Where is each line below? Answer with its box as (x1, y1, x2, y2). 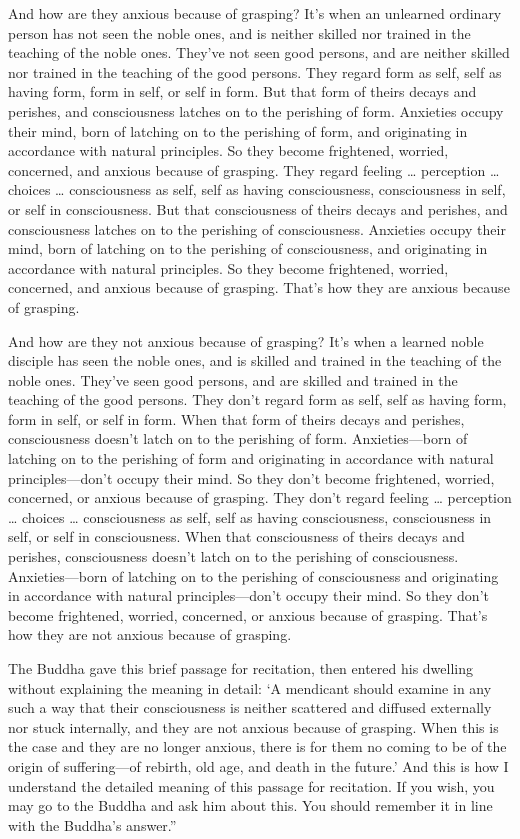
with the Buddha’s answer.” (8, 814, 177, 835)
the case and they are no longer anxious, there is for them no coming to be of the (8, 736, 507, 757)
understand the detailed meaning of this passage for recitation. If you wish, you (8, 775, 495, 796)
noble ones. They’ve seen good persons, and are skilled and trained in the (8, 369, 458, 390)
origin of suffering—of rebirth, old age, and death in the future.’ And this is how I (8, 755, 509, 776)
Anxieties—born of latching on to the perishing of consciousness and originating (8, 565, 499, 586)
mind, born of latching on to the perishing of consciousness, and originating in (8, 238, 488, 259)
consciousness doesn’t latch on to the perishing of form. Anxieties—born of (8, 428, 468, 449)
